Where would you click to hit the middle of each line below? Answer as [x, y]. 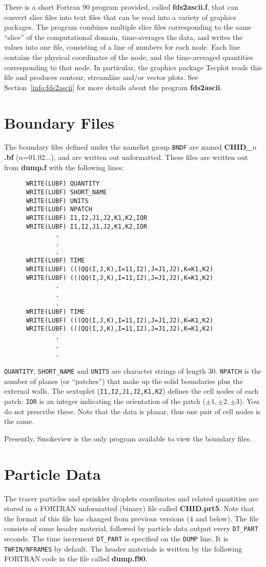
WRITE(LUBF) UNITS [57, 201]
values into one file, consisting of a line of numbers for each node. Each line [122, 47]
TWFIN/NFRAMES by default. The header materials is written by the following [123, 548]
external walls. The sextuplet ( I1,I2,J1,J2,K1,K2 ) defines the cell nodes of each [131, 391]
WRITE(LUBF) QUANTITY [63, 184]
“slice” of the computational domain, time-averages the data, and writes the [124, 37]
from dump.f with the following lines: [64, 167]
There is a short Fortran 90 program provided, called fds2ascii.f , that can [121, 7]
